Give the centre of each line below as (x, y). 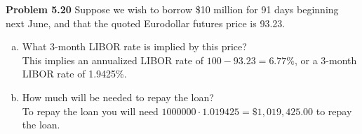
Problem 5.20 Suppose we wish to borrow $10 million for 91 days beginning (172, 9)
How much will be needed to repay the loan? (118, 97)
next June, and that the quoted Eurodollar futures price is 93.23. (146, 23)
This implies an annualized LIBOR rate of (113, 60)
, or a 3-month (326, 60)
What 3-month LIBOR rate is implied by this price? (134, 46)
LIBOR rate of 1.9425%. (74, 74)
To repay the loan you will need (90, 111)
